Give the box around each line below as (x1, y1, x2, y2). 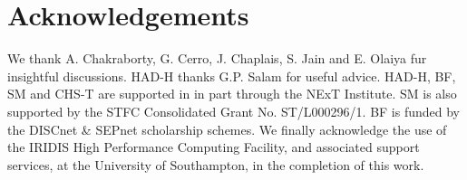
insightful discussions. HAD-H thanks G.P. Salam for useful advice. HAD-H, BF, (7, 66, 456, 85)
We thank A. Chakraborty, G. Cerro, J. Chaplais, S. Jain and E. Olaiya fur (7, 49, 427, 68)
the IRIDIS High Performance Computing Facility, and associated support (7, 137, 420, 156)
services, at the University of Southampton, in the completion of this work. (7, 155, 424, 174)
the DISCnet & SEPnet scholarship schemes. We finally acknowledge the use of (7, 119, 447, 138)
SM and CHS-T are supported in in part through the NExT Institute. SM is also (7, 84, 457, 103)
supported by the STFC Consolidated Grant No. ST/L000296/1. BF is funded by (7, 101, 460, 120)
